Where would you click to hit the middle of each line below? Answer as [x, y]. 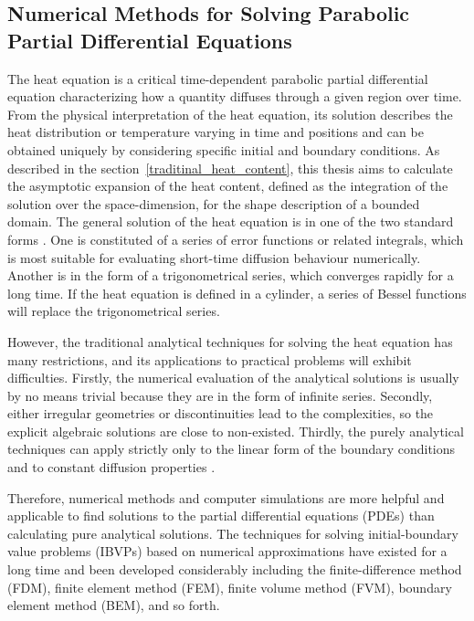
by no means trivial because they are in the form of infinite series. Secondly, [220, 395]
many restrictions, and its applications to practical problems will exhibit [210, 359]
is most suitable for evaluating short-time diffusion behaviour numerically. [214, 257]
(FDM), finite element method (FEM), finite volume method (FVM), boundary [230, 587]
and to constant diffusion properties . [111, 467]
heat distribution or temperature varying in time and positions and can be [216, 132]
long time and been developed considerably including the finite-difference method [235, 569]
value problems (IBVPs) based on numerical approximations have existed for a [227, 551]
